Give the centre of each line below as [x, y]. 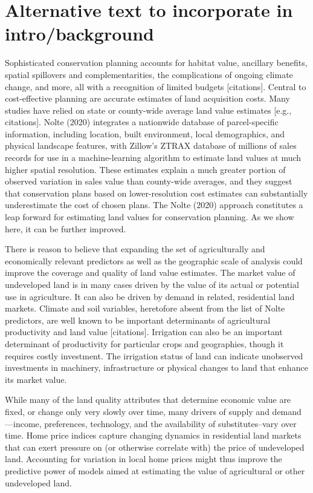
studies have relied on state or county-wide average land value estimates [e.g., [148, 110]
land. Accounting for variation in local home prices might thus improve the [144, 459]
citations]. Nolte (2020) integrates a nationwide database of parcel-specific [142, 122]
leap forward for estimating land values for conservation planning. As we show [150, 217]
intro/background [80, 34]
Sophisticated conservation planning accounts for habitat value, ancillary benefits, [156, 63]
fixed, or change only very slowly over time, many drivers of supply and [137, 411]
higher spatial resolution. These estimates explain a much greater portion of [145, 169]
